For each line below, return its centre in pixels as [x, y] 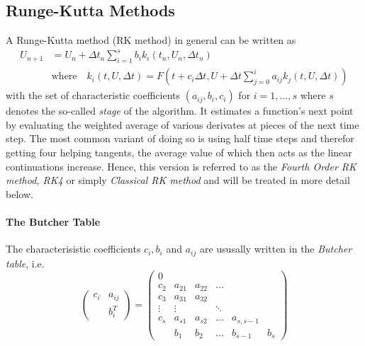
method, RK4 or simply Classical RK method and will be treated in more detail [178, 180]
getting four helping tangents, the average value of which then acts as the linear [179, 152]
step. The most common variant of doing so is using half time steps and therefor [180, 138]
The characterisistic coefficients [73, 249]
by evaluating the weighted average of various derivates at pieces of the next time [182, 124]
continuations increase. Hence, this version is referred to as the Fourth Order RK [181, 166]
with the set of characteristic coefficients [93, 95]
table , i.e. [25, 263]
